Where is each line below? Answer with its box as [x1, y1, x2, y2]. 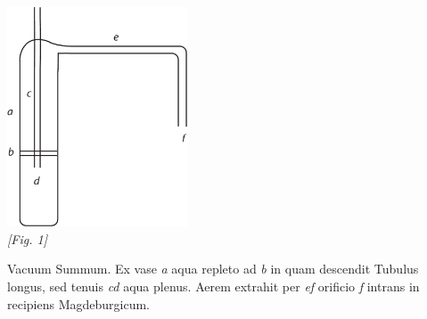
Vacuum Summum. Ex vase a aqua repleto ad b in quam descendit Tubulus [7, 259, 419, 278]
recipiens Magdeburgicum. [7, 294, 151, 313]
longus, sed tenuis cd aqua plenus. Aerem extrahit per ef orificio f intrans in [7, 276, 420, 295]
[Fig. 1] [7, 229, 47, 248]
